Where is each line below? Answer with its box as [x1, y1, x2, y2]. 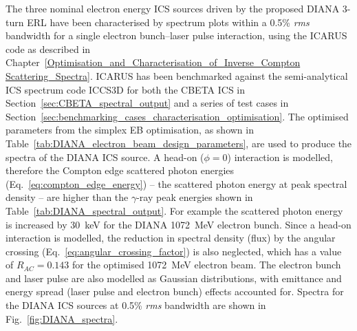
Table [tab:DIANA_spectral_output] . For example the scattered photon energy [6, 203, 343, 217]
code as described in [6, 41, 91, 56]
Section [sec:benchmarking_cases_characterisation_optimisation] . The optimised [6, 109, 349, 123]
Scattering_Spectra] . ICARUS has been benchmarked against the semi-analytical [6, 68, 348, 83]
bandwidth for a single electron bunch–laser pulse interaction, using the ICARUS [6, 28, 347, 43]
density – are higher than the [6, 190, 129, 204]
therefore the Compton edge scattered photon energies [6, 163, 235, 178]
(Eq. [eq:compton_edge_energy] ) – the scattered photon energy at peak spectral [6, 176, 347, 191]
